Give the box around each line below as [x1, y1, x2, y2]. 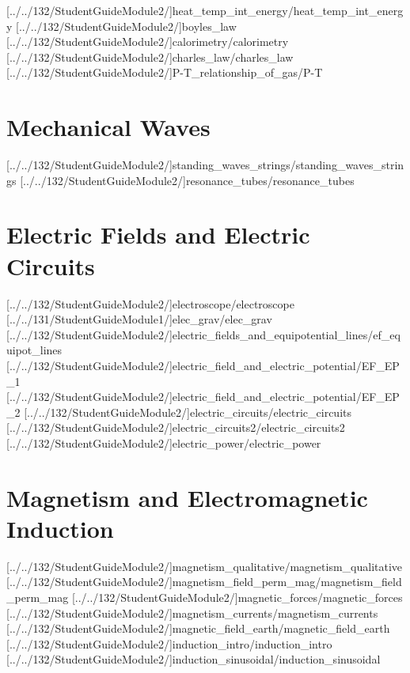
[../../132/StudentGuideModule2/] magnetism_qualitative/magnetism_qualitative [6, 558, 403, 574]
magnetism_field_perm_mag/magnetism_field [172, 573, 402, 590]
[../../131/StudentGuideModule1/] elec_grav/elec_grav [6, 311, 272, 327]
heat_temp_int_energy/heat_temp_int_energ [172, 2, 404, 18]
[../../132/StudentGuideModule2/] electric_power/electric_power [6, 434, 321, 451]
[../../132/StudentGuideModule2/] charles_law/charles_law [6, 48, 294, 65]
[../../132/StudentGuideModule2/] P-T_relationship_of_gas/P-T [6, 64, 323, 81]
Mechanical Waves [6, 111, 211, 143]
